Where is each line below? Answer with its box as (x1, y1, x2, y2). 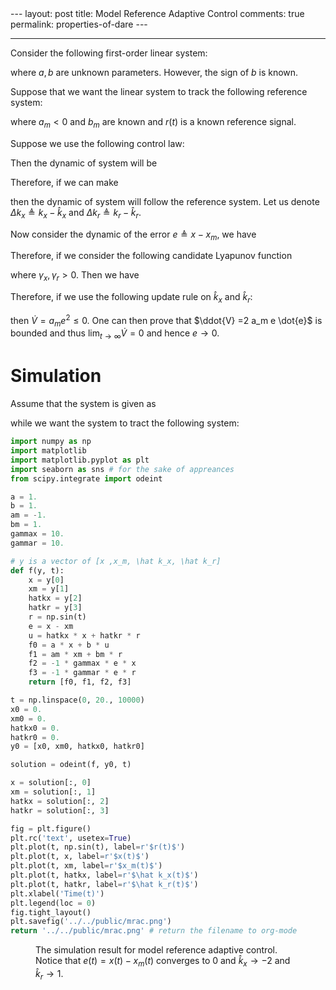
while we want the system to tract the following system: (10, 417, 240, 429)
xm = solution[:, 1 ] (10, 787, 97, 797)
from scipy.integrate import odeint (10, 473, 163, 484)
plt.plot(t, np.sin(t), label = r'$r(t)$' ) (10, 842, 186, 852)
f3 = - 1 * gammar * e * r (28, 668, 137, 678)
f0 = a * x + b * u (28, 640, 110, 650)
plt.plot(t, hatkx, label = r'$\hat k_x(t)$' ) (10, 870, 199, 881)
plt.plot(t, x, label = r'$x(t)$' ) (10, 852, 150, 862)
